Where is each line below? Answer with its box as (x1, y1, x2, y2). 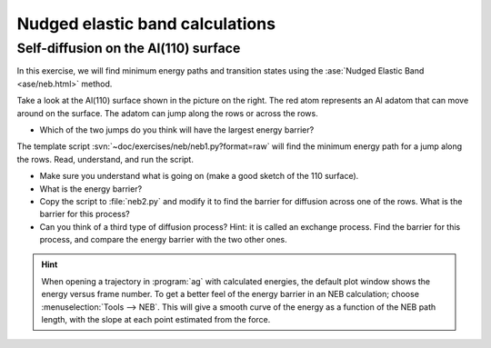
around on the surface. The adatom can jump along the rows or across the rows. (16, 107, 318, 118)
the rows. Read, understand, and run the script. (16, 154, 195, 164)
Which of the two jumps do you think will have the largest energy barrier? (39, 124, 315, 135)
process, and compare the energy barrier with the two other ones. (39, 234, 287, 245)
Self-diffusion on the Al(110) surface (16, 40, 241, 56)
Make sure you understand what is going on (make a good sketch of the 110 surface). (39, 171, 359, 182)
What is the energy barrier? (39, 183, 143, 194)
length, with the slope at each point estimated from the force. (41, 314, 271, 325)
